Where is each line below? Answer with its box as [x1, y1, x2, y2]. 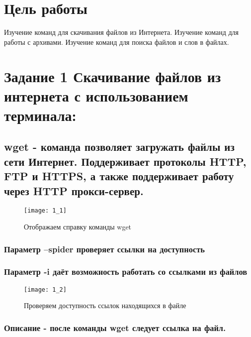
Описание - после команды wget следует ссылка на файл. [4, 321, 226, 334]
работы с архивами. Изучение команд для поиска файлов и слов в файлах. [4, 36, 229, 47]
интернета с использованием [4, 85, 188, 106]
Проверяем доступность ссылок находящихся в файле [24, 300, 186, 311]
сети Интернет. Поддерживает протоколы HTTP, [4, 153, 247, 169]
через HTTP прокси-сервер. [4, 183, 144, 198]
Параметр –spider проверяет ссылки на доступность [4, 242, 205, 255]
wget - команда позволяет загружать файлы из [4, 139, 235, 154]
